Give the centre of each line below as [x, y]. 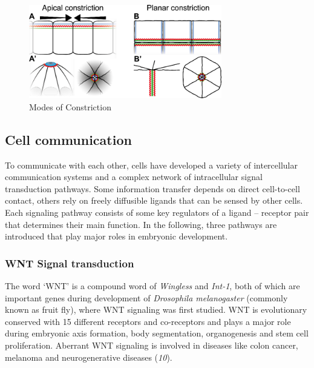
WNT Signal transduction [70, 263]
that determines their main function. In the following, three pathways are [141, 224]
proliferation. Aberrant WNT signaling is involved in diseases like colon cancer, [152, 345]
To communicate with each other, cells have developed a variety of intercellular [151, 165]
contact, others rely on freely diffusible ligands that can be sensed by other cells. [154, 200]
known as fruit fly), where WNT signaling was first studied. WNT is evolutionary [156, 309]
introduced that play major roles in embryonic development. [116, 236]
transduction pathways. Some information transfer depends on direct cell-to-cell [152, 188]
